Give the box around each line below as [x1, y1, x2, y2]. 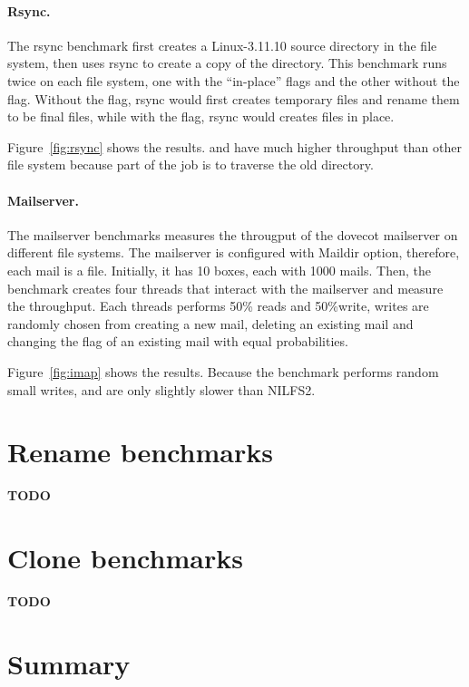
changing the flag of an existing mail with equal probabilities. [7, 332, 348, 351]
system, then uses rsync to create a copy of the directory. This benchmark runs [7, 53, 447, 73]
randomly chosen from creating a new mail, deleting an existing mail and [7, 314, 414, 333]
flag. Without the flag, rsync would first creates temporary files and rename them [7, 89, 460, 108]
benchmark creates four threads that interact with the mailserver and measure [7, 278, 444, 297]
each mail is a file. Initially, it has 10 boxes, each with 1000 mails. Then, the [7, 260, 431, 279]
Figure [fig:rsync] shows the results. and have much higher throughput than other [7, 137, 462, 156]
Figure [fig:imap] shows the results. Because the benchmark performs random [7, 362, 439, 381]
